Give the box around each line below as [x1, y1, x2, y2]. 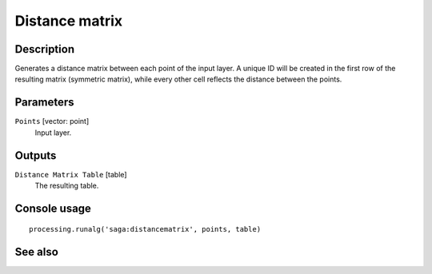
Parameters [14, 96, 74, 109]
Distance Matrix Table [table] [14, 169, 127, 179]
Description [14, 42, 75, 56]
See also [14, 245, 59, 259]
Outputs [14, 149, 57, 162]
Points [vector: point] [14, 117, 90, 126]
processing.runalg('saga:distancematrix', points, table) [29, 224, 262, 234]
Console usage [14, 201, 92, 215]
